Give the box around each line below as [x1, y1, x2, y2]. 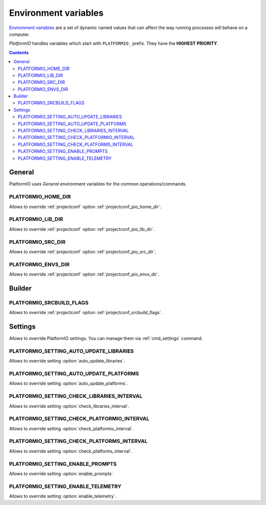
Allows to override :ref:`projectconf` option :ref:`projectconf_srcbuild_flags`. [9, 310, 163, 316]
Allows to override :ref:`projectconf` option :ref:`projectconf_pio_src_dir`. [9, 249, 156, 254]
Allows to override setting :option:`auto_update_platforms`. [9, 380, 128, 387]
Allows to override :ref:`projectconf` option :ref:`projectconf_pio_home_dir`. [9, 204, 162, 210]
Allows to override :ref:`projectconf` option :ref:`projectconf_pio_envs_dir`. [9, 271, 160, 277]
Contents [9, 49, 29, 55]
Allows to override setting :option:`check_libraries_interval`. [9, 403, 130, 409]
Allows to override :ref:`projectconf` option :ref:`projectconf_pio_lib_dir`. [9, 226, 155, 232]
